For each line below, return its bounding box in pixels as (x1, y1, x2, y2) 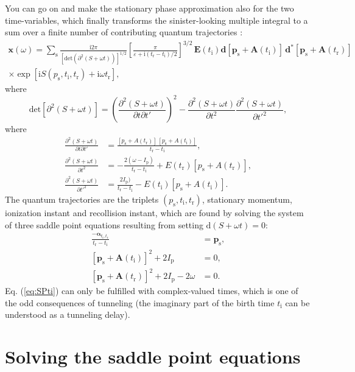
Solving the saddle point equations (5, 344, 301, 369)
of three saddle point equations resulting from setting (5, 218, 203, 231)
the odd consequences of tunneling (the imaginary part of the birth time (5, 296, 275, 309)
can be (285, 296, 310, 309)
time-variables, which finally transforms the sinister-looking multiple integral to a (5, 13, 308, 26)
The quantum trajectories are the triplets (5, 193, 159, 205)
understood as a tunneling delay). (5, 308, 130, 321)
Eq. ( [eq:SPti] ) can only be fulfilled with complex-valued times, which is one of (5, 284, 298, 297)
